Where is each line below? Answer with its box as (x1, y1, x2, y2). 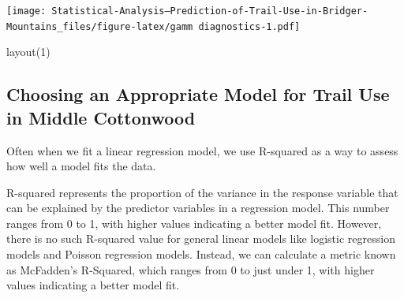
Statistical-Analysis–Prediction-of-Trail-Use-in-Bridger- (51, 6, 368, 17)
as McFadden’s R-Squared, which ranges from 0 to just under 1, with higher (6, 261, 375, 278)
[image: (6, 6, 47, 17)
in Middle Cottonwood (6, 105, 196, 129)
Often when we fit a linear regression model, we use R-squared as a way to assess (6, 142, 398, 158)
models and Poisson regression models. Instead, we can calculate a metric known (6, 246, 396, 263)
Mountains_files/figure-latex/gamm (6, 20, 193, 32)
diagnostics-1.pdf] (198, 20, 301, 32)
